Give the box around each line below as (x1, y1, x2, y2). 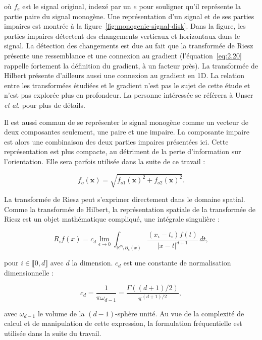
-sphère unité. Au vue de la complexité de (115, 308, 244, 318)
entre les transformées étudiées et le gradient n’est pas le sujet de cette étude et (4, 80, 250, 90)
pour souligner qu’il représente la (139, 1, 241, 11)
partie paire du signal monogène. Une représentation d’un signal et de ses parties (4, 11, 254, 21)
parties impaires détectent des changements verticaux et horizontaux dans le (4, 30, 240, 41)
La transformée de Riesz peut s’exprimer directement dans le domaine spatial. (4, 194, 245, 205)
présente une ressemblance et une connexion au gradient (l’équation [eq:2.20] (4, 50, 242, 60)
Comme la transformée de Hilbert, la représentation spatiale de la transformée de (4, 203, 255, 214)
